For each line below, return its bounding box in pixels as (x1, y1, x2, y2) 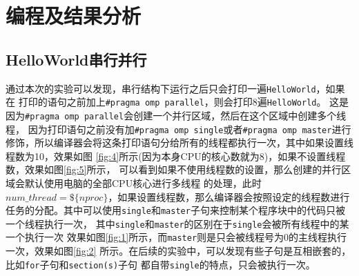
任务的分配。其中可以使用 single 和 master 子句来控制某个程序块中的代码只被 (6, 203, 345, 217)
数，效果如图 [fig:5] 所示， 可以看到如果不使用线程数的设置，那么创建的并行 (6, 162, 342, 177)
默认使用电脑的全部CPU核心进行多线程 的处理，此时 (24, 175, 262, 190)
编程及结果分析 (6, 1, 142, 30)
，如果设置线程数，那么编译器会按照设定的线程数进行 (108, 189, 350, 204)
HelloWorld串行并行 (6, 48, 147, 70)
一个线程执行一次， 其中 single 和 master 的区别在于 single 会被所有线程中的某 (6, 216, 349, 230)
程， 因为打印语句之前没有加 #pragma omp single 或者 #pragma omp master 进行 (6, 121, 351, 136)
